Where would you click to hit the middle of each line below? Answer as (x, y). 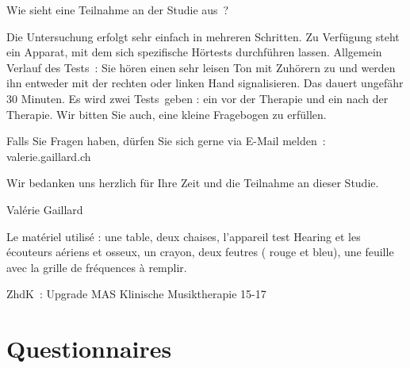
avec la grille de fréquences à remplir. (97, 267)
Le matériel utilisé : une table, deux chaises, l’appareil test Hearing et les (184, 236)
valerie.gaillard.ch (49, 156)
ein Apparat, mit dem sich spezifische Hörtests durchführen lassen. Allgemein (194, 52)
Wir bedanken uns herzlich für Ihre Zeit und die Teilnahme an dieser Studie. (193, 183)
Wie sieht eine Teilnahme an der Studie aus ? (118, 10)
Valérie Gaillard (45, 209)
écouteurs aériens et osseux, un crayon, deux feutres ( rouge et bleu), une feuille (200, 252)
